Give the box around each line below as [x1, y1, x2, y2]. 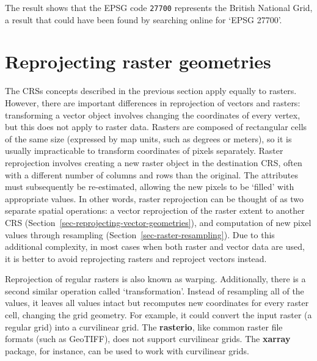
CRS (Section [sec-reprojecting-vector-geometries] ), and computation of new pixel [5, 216, 312, 228]
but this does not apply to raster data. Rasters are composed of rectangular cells [5, 120, 307, 133]
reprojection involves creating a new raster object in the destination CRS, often [5, 156, 302, 169]
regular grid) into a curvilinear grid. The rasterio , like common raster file [5, 320, 283, 333]
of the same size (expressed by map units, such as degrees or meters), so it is [5, 132, 292, 145]
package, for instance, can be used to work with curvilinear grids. [5, 344, 249, 357]
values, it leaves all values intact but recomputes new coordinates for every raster [5, 296, 309, 309]
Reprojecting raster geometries [5, 49, 271, 74]
